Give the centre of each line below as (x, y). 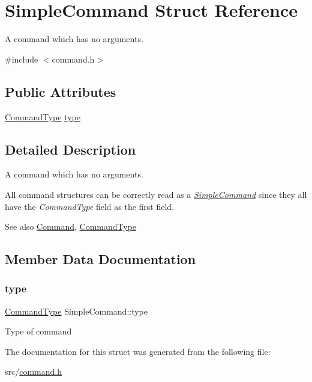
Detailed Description (70, 149)
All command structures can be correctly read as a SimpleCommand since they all (156, 194)
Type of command (38, 331)
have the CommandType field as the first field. (90, 206)
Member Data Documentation (100, 259)
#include (22, 59)
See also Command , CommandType (71, 226)
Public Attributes (61, 91)
